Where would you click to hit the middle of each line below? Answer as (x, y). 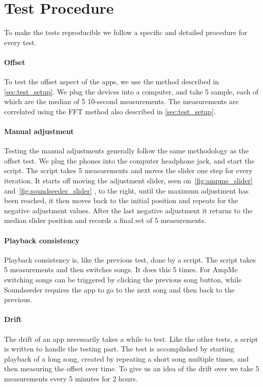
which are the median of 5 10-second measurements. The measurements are (121, 101)
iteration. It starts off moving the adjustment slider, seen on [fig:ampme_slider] (128, 181)
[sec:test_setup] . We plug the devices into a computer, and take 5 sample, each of (131, 91)
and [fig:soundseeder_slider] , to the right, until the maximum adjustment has (126, 190)
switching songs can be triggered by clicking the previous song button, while (123, 280)
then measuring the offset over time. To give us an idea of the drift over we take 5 (132, 368)
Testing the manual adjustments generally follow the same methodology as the (126, 151)
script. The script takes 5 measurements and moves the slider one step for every (128, 170)
